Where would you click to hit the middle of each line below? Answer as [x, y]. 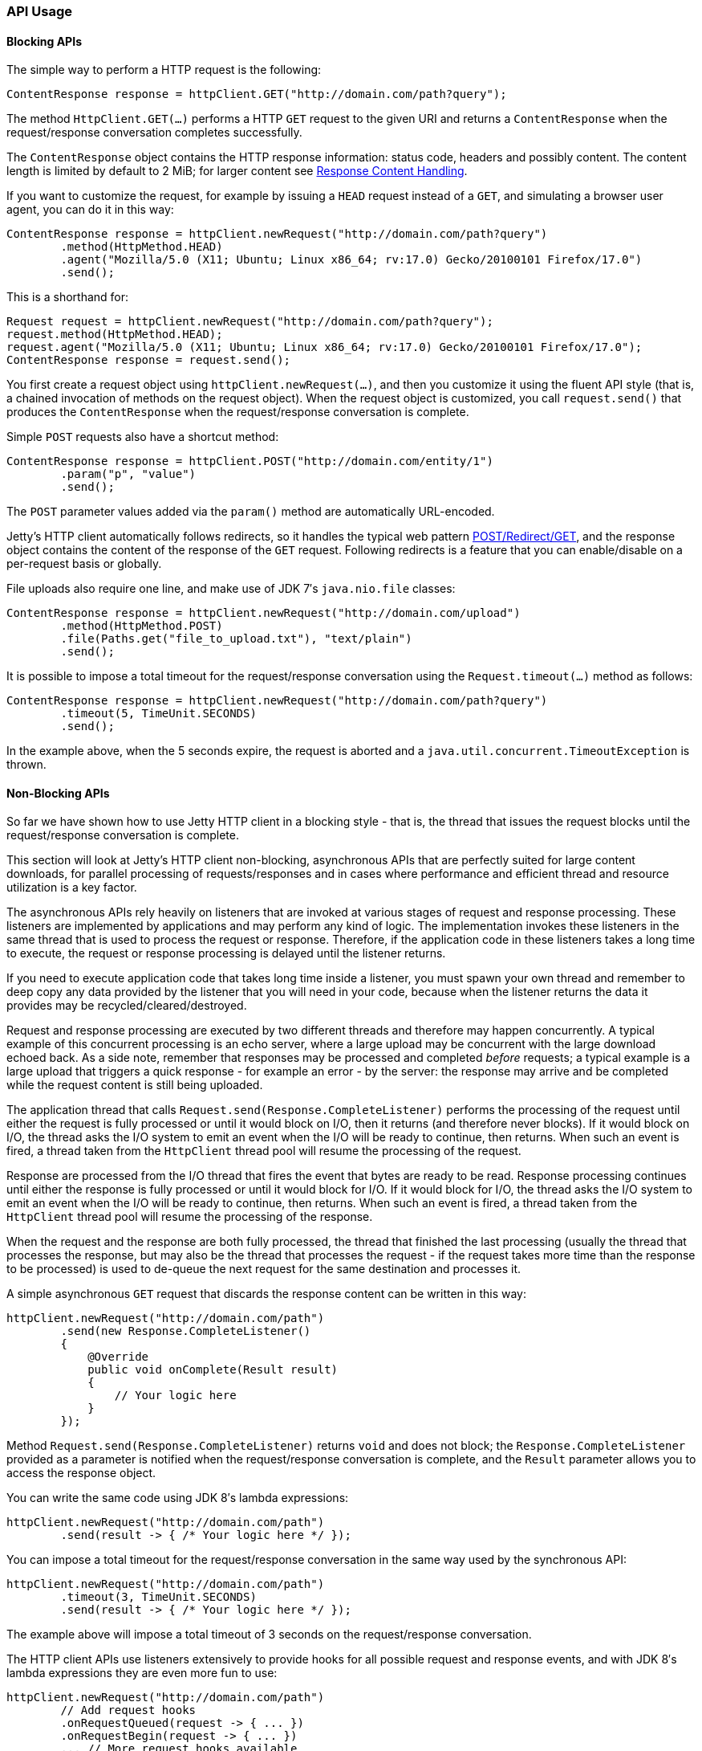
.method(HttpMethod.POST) [142, 626]
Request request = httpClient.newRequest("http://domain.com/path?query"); [250, 322]
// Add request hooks [128, 1710]
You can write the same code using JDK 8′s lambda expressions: [178, 1498]
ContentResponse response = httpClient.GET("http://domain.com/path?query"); [257, 94]
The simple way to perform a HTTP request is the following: [164, 70]
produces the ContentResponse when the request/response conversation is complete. [238, 412]
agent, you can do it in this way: [90, 210]
